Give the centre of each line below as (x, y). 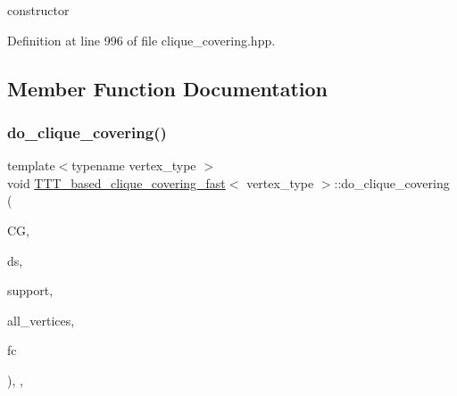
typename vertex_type (134, 165)
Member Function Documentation (168, 88)
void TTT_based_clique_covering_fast (116, 182)
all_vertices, (41, 320)
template (31, 165)
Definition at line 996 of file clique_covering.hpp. (141, 40)
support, (30, 290)
